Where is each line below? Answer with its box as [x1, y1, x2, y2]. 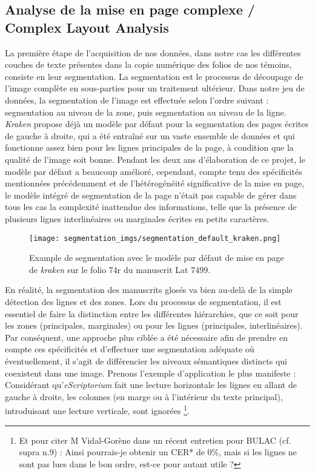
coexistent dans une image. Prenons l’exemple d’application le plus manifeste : [5, 366, 296, 379]
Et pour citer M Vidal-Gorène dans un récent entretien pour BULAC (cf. [19, 433, 291, 446]
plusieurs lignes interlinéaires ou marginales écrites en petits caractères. [5, 212, 270, 225]
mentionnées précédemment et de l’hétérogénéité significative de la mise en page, [5, 177, 305, 189]
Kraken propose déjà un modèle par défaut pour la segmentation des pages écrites [5, 117, 309, 130]
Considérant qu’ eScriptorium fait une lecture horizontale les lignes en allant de [5, 378, 297, 391]
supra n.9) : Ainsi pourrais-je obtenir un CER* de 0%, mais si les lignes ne [19, 446, 297, 458]
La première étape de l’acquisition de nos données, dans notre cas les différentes [5, 46, 301, 59]
